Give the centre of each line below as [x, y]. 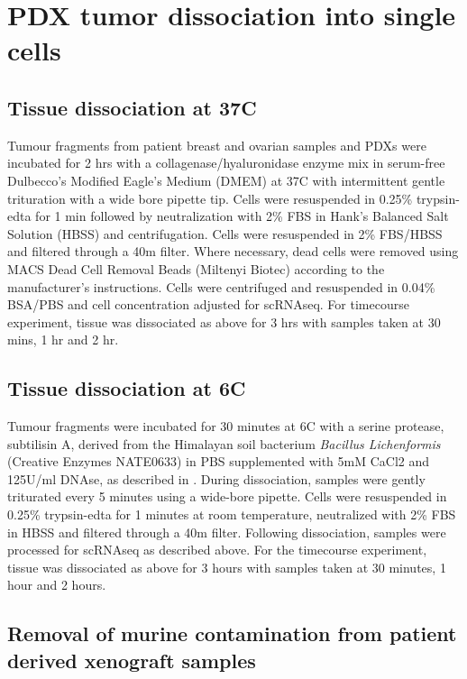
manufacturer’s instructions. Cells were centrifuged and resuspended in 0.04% [221, 286]
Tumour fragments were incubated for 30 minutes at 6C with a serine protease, [226, 426]
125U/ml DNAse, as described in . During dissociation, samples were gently [216, 478]
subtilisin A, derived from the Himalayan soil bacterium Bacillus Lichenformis [224, 443]
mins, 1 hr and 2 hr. [63, 339]
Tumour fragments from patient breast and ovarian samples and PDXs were [217, 145]
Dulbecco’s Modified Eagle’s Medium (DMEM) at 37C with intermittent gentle [226, 180]
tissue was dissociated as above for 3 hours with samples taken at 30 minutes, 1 [227, 567]
